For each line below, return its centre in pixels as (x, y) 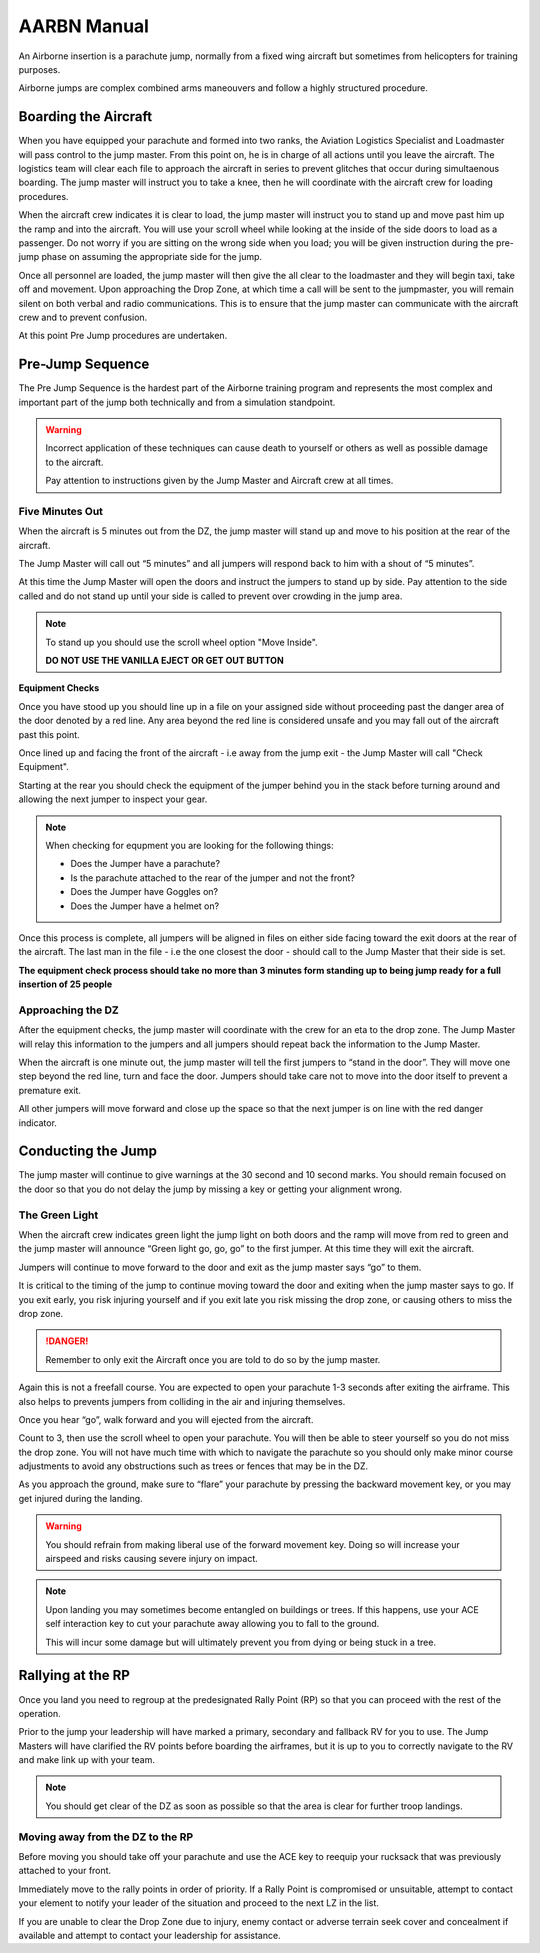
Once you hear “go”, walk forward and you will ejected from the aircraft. (166, 1419)
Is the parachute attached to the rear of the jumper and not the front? (212, 877)
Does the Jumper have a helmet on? (145, 906)
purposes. (39, 69)
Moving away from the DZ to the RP (106, 1837)
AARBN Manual (84, 26)
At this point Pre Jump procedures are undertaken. (123, 336)
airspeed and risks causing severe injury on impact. (152, 1559)
